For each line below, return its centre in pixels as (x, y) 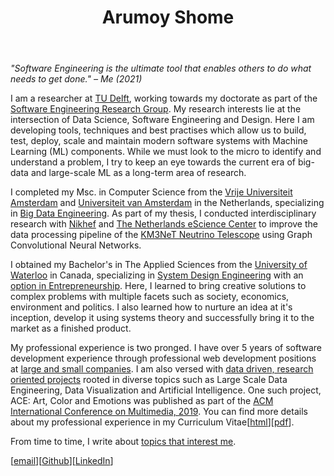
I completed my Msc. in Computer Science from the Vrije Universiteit (151, 192)
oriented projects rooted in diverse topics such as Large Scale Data (149, 380)
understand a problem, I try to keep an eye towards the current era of (153, 162)
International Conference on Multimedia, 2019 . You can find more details (159, 412)
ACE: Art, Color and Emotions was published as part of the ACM (142, 401)
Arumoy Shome (168, 17)
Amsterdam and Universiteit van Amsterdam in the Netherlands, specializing (167, 203)
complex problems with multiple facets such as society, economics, (150, 297)
